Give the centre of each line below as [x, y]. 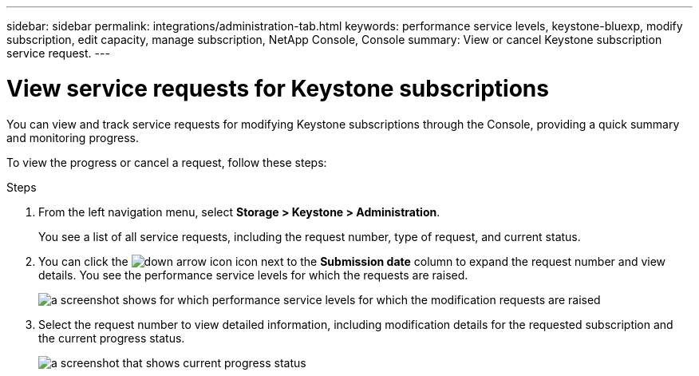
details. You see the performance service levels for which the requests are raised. [253, 275]
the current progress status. [112, 338]
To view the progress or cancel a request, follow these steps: [167, 162]
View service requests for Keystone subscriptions [278, 88]
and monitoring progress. [73, 137]
